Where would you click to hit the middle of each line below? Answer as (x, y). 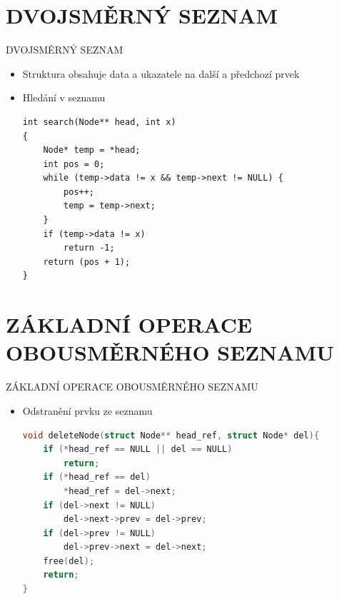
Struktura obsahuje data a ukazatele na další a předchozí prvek (161, 73)
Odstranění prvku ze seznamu (87, 410)
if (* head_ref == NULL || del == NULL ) (138, 449)
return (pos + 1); (87, 262)
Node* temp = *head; (92, 150)
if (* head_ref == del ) (97, 477)
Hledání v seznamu (64, 97)
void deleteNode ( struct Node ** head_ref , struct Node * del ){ (171, 435)
